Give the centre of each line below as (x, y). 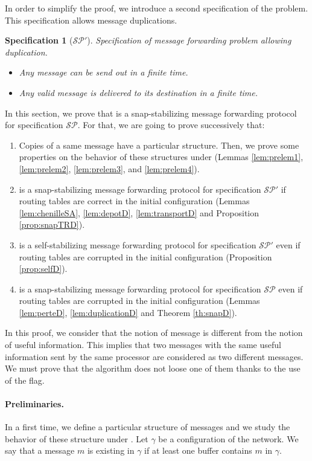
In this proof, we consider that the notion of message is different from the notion (154, 333)
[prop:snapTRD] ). (52, 224)
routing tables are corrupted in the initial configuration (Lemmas (139, 301)
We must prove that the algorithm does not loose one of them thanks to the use (153, 368)
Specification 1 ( (39, 40)
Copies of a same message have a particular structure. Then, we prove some (159, 145)
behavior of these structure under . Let (77, 438)
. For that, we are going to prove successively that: (171, 125)
